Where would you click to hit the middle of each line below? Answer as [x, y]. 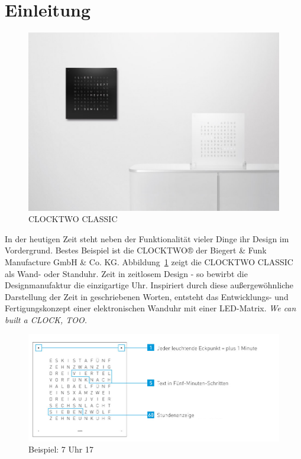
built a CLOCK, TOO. [46, 319]
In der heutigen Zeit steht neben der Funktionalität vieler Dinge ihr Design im [147, 238]
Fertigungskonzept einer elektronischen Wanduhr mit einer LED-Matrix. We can [150, 308]
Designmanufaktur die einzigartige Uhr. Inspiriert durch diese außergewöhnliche [149, 285]
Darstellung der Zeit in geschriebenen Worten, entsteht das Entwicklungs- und [147, 296]
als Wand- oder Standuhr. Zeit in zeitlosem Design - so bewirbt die [126, 273]
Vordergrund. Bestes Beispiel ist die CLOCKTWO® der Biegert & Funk [136, 250]
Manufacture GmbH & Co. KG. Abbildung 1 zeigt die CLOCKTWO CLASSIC [149, 261]
